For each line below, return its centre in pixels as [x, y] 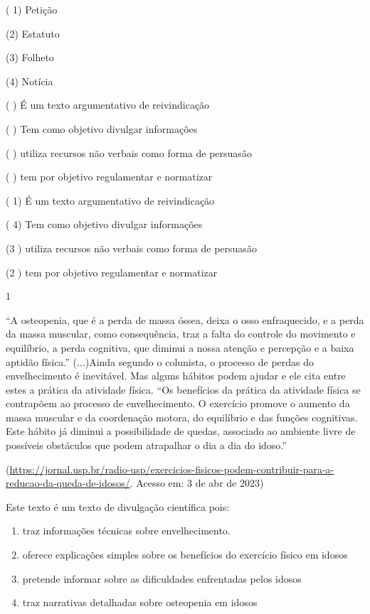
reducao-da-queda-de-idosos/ [68, 483]
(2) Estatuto [33, 33]
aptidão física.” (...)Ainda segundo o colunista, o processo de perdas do [160, 361]
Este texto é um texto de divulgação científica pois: [118, 506]
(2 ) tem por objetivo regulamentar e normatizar [112, 272]
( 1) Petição [32, 9]
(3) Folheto [30, 57]
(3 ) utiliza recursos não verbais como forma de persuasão [131, 248]
